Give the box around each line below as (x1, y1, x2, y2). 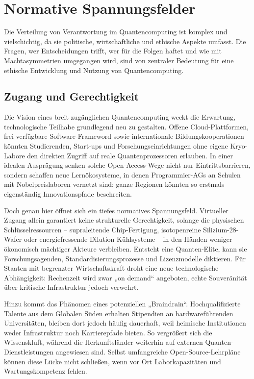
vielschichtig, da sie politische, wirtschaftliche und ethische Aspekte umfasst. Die (4, 36, 246, 46)
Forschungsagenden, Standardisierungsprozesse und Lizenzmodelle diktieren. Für (4, 253, 246, 263)
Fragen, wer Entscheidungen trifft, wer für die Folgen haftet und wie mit (4, 46, 222, 56)
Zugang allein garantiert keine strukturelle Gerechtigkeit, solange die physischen (4, 215, 244, 225)
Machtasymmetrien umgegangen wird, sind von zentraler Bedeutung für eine (4, 55, 234, 65)
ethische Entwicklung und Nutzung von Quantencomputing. (4, 65, 184, 75)
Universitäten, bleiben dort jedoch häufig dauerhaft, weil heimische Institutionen (4, 318, 246, 328)
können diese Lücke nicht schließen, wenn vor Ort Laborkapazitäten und (4, 356, 221, 366)
